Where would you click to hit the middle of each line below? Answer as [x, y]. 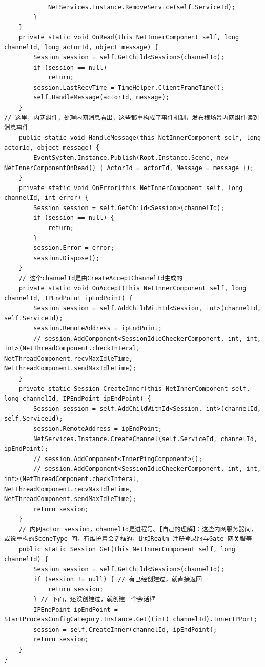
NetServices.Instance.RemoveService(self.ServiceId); [142, 7]
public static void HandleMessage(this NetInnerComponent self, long [140, 138]
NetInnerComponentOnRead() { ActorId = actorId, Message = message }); [129, 168]
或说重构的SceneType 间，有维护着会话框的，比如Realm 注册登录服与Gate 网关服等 [128, 539]
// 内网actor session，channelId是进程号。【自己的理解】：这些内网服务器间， [138, 529]
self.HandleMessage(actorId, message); [101, 98]
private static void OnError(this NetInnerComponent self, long [131, 188]
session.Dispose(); [67, 258]
